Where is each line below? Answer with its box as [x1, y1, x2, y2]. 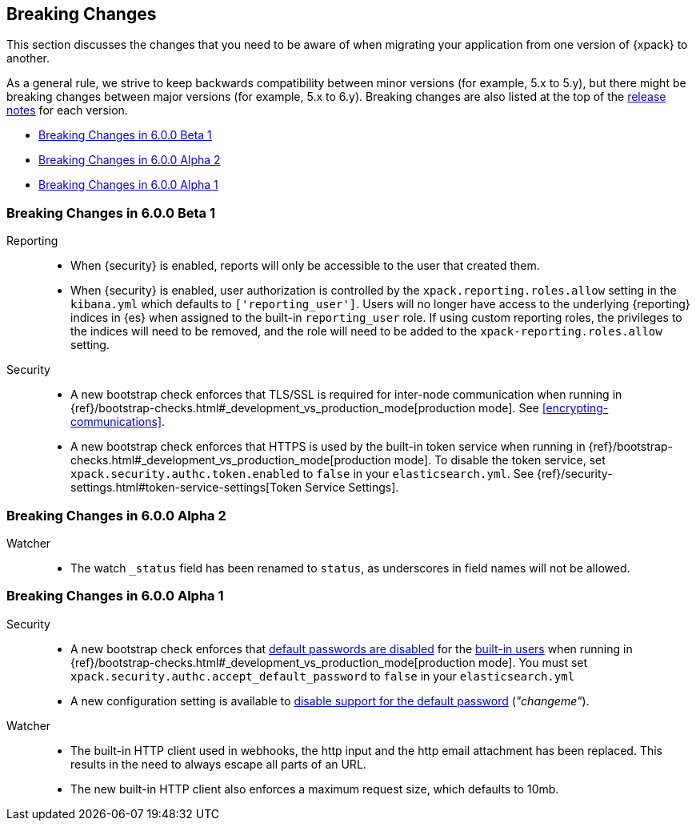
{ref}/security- [536, 467, 613, 481]
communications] [70, 415, 162, 429]
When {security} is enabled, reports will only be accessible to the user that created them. [70, 259, 540, 273]
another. [6, 51, 50, 66]
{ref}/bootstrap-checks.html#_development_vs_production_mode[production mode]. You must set [70, 655, 588, 669]
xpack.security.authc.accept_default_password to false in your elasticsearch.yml [70, 668, 575, 683]
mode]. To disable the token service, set [394, 453, 606, 468]
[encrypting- [542, 401, 609, 416]
